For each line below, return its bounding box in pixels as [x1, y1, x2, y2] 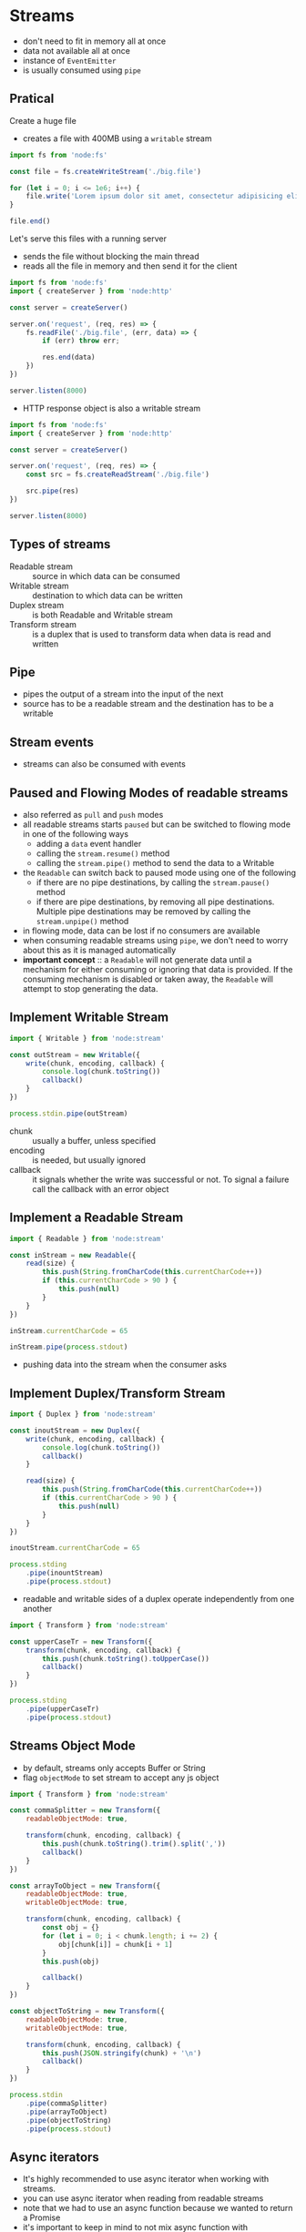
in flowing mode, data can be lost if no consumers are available [22, 925, 261, 936]
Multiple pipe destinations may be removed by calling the [36, 906, 251, 916]
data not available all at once [22, 45, 130, 56]
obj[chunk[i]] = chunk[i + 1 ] [57, 1940, 173, 1949]
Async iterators [9, 2149, 100, 2165]
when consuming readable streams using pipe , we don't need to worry [22, 935, 289, 945]
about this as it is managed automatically [22, 944, 177, 955]
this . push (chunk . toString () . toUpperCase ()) [42, 1654, 209, 1663]
